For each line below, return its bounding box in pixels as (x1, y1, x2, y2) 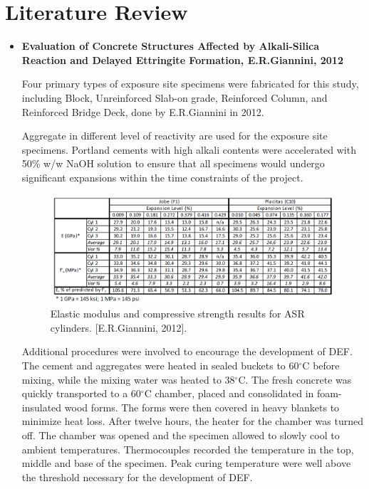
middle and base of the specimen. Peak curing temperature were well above (21, 456, 351, 470)
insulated (21, 399, 62, 414)
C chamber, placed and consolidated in (144, 386, 314, 401)
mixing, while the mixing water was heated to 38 (21, 372, 235, 387)
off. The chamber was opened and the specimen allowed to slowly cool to (21, 428, 340, 442)
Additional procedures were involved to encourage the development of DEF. (21, 344, 353, 359)
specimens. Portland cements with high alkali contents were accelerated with (21, 142, 356, 157)
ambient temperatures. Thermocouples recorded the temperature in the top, (21, 441, 354, 456)
